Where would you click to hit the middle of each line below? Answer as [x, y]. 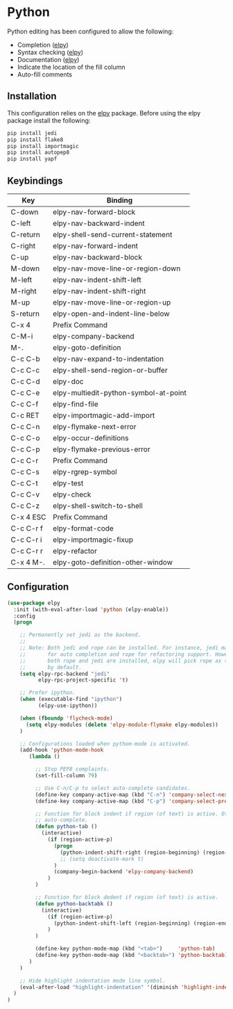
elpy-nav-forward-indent [96, 245]
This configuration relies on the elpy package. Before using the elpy [104, 113]
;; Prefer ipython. [48, 693]
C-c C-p [25, 449]
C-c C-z [25, 506]
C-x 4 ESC [28, 517]
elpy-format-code [84, 528]
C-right [23, 245]
